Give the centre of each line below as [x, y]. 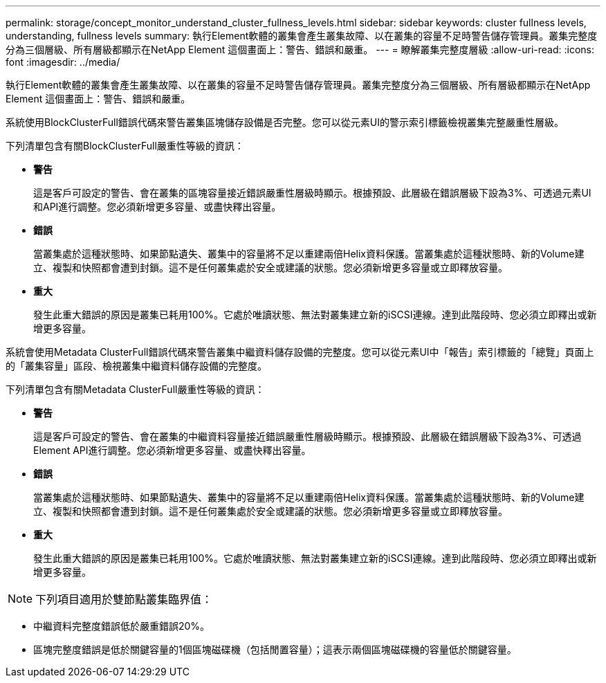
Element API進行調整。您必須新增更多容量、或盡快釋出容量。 [172, 450]
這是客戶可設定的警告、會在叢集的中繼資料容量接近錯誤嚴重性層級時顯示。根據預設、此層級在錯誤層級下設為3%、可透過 [307, 436]
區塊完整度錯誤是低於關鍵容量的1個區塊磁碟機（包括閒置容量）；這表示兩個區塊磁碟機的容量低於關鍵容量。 [275, 649]
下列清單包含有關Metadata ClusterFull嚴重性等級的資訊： [135, 389]
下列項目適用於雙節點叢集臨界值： [124, 599]
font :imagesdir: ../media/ [63, 62]
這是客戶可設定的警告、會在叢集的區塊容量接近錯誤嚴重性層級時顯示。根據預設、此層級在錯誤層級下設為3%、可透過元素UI [312, 193]
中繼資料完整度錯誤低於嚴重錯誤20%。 [122, 626]
